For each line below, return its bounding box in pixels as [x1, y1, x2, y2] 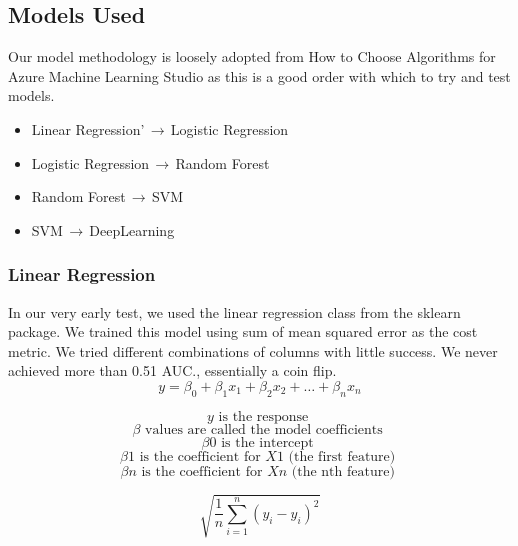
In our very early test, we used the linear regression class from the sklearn [8, 301, 461, 322]
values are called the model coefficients [145, 422, 383, 437]
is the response [218, 409, 309, 424]
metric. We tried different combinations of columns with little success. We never [8, 340, 498, 361]
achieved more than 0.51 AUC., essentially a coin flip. [8, 360, 337, 381]
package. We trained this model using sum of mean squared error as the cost [8, 321, 478, 342]
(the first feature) [288, 449, 396, 464]
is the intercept [221, 435, 314, 450]
